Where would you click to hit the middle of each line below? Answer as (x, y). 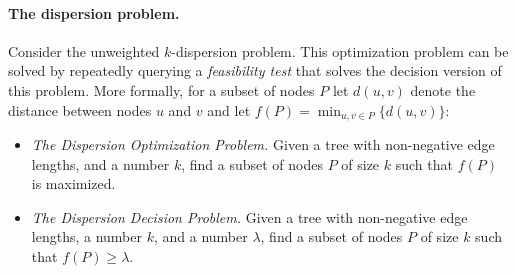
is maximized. (73, 183)
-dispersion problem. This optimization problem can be (340, 50)
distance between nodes (80, 109)
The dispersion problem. (94, 12)
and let (229, 109)
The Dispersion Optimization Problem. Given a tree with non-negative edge (263, 144)
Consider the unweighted (84, 50)
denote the (443, 89)
